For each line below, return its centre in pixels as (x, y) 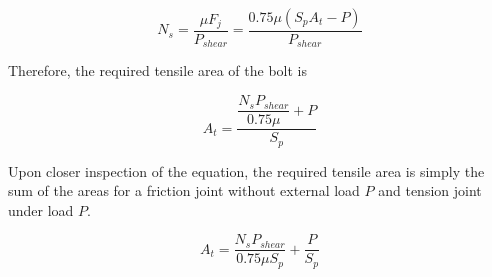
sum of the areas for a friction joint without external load (184, 190)
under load (41, 209)
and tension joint (430, 190)
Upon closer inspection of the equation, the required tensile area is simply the (246, 170)
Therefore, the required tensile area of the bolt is (158, 70)
